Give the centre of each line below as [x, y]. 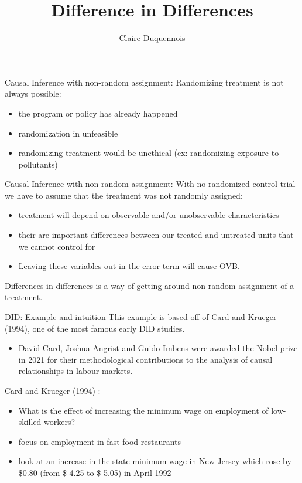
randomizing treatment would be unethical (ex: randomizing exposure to [149, 153]
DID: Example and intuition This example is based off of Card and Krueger [141, 317]
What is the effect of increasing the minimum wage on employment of [143, 410]
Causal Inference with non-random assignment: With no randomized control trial [150, 184]
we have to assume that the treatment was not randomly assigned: [124, 195]
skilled [30, 422]
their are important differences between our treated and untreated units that [156, 235]
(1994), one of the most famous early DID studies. [95, 328]
